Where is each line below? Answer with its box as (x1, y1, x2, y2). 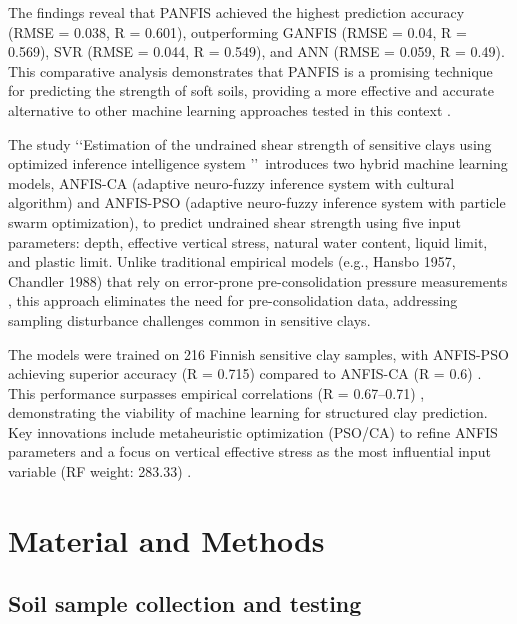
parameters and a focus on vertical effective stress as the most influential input (8, 441, 491, 462)
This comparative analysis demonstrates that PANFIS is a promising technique (8, 60, 493, 81)
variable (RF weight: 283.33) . (8, 461, 192, 482)
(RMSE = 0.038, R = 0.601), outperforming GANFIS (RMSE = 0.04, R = (8, 21, 467, 42)
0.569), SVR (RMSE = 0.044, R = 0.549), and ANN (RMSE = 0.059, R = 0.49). (8, 41, 505, 62)
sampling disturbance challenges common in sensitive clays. (8, 309, 371, 330)
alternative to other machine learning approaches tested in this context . (8, 99, 451, 120)
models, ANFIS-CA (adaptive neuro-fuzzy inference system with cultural (8, 172, 455, 193)
